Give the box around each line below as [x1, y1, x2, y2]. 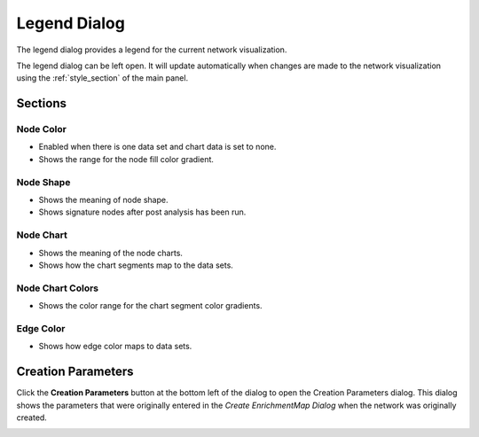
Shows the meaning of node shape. [38, 195, 169, 206]
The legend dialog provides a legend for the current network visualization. [16, 44, 287, 55]
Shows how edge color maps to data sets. [38, 341, 192, 352]
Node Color [16, 123, 67, 136]
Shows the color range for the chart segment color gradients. [38, 300, 263, 311]
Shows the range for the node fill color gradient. [38, 153, 215, 164]
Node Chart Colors [16, 282, 99, 294]
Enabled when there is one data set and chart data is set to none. [38, 142, 277, 152]
